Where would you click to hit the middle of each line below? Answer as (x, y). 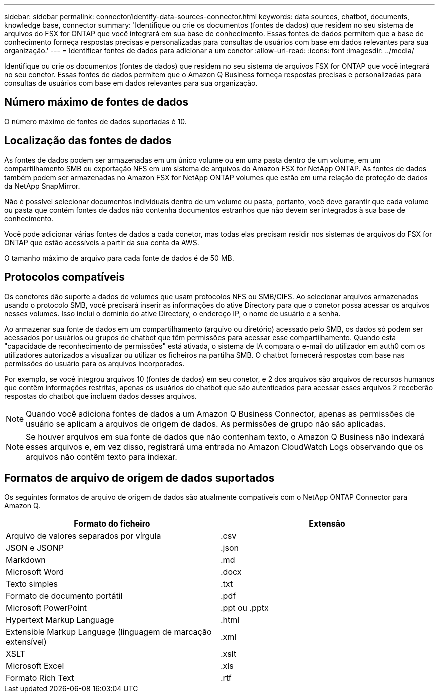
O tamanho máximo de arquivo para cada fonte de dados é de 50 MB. (119, 258)
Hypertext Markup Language (60, 620)
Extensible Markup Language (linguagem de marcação (109, 632)
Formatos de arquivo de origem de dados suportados (139, 478)
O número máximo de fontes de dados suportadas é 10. (95, 121)
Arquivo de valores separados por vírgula (83, 536)
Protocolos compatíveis (65, 277)
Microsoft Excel (35, 666)
